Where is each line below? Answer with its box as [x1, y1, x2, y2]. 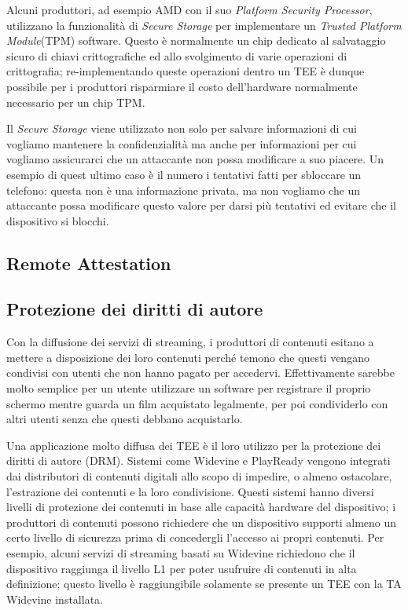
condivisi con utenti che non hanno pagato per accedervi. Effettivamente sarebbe [6, 364, 395, 381]
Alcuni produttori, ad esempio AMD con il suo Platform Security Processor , [6, 2, 373, 17]
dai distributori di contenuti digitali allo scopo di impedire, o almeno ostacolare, [6, 468, 392, 484]
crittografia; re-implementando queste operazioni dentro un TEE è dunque [6, 63, 365, 79]
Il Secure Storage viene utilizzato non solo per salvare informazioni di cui [6, 120, 357, 137]
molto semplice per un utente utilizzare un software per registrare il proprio [6, 380, 371, 396]
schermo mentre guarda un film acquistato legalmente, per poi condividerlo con [6, 395, 388, 411]
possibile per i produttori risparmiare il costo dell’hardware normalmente [6, 78, 358, 94]
